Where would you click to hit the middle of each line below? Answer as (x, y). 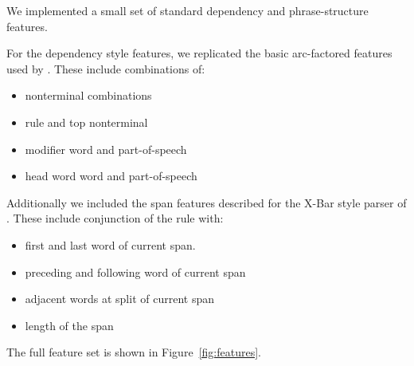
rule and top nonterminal (86, 122)
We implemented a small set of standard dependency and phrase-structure (187, 10)
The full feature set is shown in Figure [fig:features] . (134, 352)
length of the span (69, 325)
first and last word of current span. (110, 244)
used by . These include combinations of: (106, 68)
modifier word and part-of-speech (106, 149)
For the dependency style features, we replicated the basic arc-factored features (199, 53)
